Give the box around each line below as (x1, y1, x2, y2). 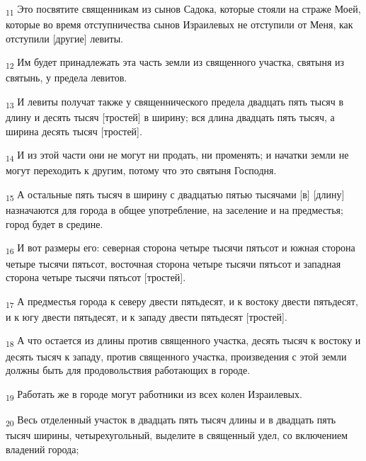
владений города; (6, 441, 79, 456)
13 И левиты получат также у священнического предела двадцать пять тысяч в (6, 94, 344, 110)
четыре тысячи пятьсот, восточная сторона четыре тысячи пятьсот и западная (6, 256, 341, 271)
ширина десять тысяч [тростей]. (6, 123, 142, 138)
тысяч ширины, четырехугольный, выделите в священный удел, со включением (6, 427, 348, 442)
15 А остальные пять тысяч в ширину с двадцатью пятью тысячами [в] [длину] (6, 187, 345, 203)
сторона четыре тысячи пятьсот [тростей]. (6, 270, 186, 285)
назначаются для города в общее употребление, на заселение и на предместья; (6, 203, 343, 217)
